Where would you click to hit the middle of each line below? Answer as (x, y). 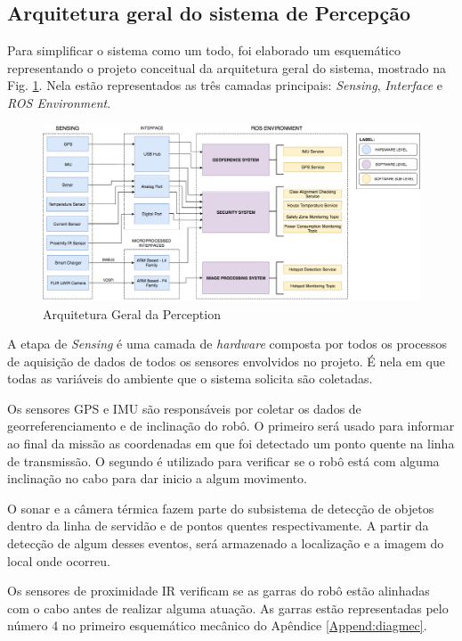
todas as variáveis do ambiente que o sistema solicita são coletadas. (190, 378)
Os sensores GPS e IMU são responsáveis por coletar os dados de (184, 408)
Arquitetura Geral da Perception (132, 313)
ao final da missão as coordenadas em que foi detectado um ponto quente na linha (231, 444)
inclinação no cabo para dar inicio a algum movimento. (157, 478)
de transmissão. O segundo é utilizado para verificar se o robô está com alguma (223, 460)
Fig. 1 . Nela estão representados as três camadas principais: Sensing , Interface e (225, 85)
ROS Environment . (59, 102)
